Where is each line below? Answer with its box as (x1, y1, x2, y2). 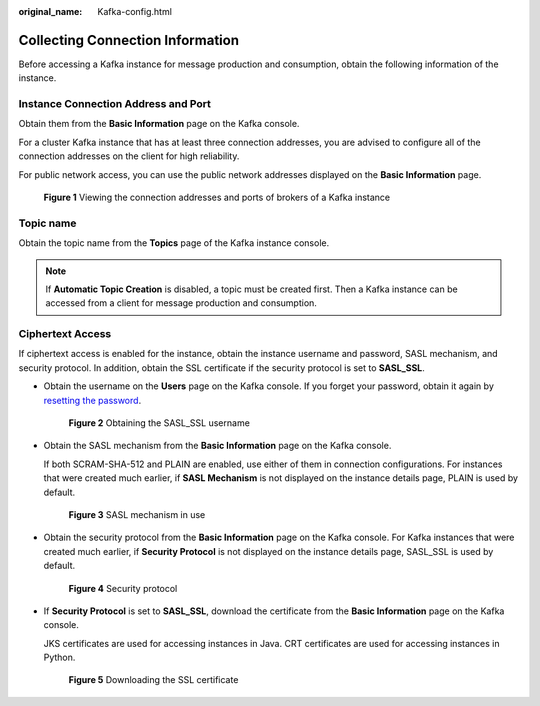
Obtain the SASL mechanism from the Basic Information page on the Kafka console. (43, 440, 392, 452)
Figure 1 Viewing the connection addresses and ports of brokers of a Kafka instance (43, 191, 391, 203)
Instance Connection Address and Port (18, 97, 212, 111)
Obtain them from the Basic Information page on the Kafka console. (18, 118, 300, 130)
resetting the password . (43, 394, 142, 406)
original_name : (18, 6, 83, 17)
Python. (43, 651, 76, 664)
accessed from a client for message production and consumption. (45, 297, 317, 309)
